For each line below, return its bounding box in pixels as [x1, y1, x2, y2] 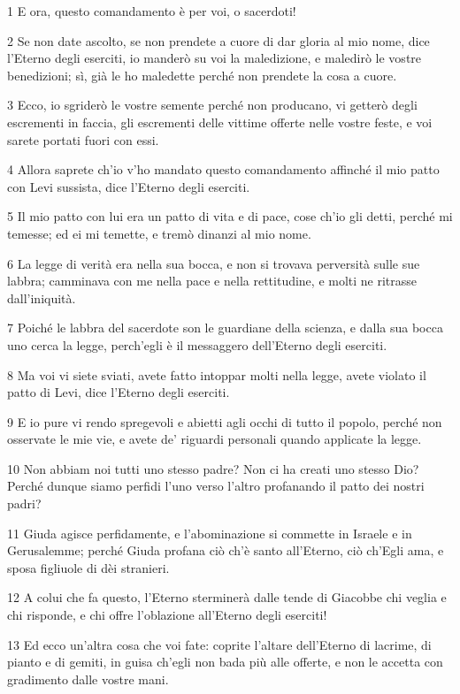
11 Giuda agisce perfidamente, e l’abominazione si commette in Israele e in [7, 523, 412, 542]
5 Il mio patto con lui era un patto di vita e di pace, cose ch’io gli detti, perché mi [7, 207, 453, 225]
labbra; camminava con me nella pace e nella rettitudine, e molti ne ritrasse [7, 271, 418, 290]
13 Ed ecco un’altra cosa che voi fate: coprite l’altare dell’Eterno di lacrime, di [7, 635, 432, 653]
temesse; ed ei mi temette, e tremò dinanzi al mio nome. [7, 224, 311, 242]
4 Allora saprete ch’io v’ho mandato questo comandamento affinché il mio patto [7, 160, 440, 179]
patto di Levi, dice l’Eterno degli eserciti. [7, 383, 230, 401]
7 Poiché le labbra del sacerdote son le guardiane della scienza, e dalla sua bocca [7, 318, 443, 337]
